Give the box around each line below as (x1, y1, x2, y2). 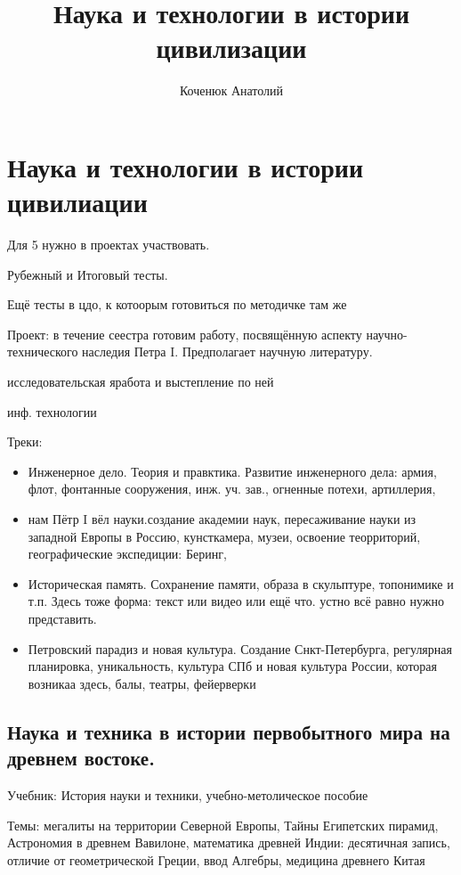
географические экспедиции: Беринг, (28, 544, 227, 563)
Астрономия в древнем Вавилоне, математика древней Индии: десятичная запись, (7, 833, 450, 852)
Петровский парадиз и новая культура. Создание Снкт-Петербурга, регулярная (28, 639, 452, 658)
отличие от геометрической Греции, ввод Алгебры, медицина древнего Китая (7, 850, 425, 869)
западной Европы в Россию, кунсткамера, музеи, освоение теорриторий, (28, 527, 421, 545)
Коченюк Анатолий (179, 81, 284, 100)
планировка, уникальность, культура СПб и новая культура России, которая (28, 657, 437, 675)
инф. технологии (7, 402, 97, 421)
